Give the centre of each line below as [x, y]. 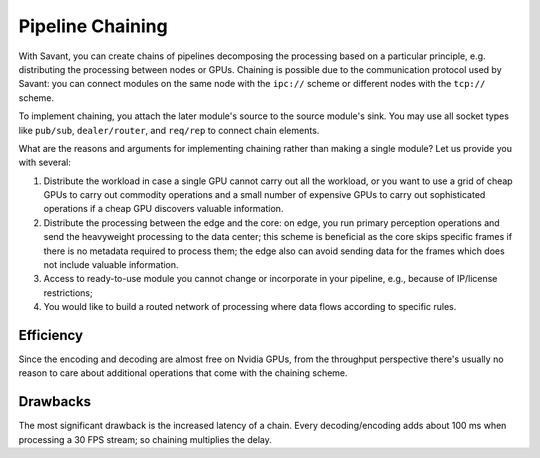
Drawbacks [55, 401]
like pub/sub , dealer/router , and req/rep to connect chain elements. [169, 130]
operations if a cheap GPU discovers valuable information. [163, 209]
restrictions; [68, 292]
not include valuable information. [111, 265]
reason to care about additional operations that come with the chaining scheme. [183, 373]
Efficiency [51, 335]
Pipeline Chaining [93, 26]
